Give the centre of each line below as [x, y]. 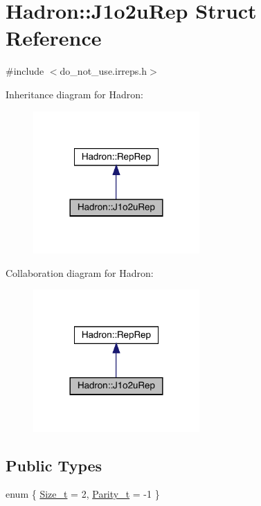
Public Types [54, 465]
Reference [54, 38]
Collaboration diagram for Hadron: [80, 272]
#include [25, 71]
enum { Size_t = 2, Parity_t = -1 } [83, 494]
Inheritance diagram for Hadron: [74, 94]
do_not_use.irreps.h [103, 71]
